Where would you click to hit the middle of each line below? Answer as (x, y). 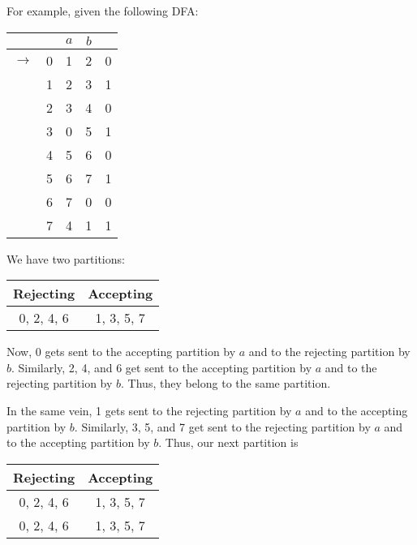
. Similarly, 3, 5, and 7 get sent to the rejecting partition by (222, 426)
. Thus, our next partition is (228, 442)
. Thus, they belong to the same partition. (226, 383)
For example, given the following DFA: (103, 11)
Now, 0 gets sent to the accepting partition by (121, 352)
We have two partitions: (66, 258)
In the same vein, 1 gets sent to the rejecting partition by (149, 410)
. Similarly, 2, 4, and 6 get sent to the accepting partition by (162, 367)
